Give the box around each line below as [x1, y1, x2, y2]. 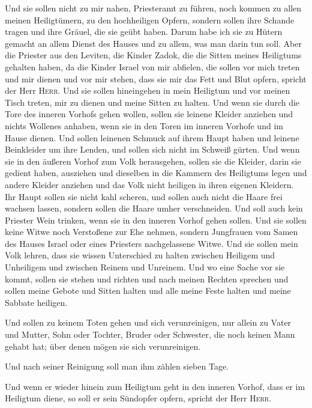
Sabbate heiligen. [5, 296, 68, 308]
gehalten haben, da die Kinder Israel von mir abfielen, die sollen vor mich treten [5, 60, 300, 73]
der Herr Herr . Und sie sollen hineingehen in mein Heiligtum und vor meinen [5, 84, 290, 97]
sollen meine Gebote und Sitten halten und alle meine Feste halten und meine [5, 284, 291, 297]
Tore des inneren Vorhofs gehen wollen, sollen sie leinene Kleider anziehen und [5, 108, 293, 120]
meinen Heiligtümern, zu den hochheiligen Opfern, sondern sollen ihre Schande [5, 13, 295, 26]
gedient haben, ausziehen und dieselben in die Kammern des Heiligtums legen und [5, 166, 307, 179]
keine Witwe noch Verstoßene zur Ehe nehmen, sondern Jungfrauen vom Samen [5, 225, 298, 238]
